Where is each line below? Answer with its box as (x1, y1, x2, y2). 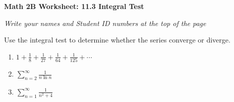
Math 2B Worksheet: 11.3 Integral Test (4, 1, 144, 11)
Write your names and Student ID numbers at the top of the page (4, 17, 206, 28)
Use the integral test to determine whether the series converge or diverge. (4, 34, 230, 45)
